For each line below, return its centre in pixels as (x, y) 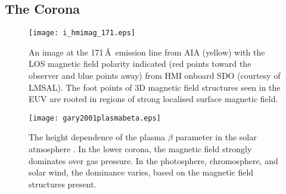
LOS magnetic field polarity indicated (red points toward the (140, 64)
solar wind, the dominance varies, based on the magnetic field (141, 172)
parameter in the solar (216, 137)
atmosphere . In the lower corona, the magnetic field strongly (140, 149)
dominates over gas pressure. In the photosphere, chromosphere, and (153, 160)
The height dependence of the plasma (97, 137)
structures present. (63, 184)
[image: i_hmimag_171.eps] (82, 33)
